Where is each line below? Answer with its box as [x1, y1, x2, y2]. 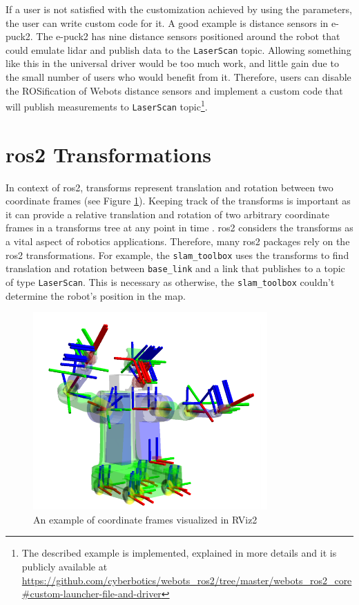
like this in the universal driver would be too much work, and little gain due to [6, 56, 339, 70]
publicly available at [21, 559, 108, 574]
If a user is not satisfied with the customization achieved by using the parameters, [6, 2, 352, 16]
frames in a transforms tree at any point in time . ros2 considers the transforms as [6, 220, 353, 235]
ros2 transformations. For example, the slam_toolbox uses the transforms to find [6, 247, 349, 262]
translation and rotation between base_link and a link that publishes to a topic [6, 261, 345, 276]
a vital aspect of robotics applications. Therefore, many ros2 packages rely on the [6, 234, 350, 249]
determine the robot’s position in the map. [6, 288, 186, 302]
